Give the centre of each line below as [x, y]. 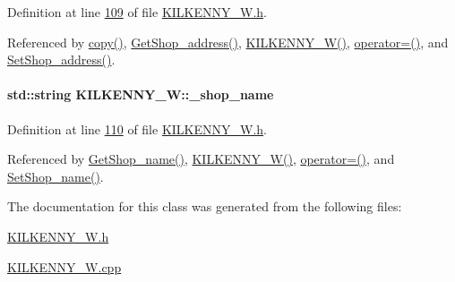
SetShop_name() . [56, 176]
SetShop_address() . [61, 60]
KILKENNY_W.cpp [64, 266]
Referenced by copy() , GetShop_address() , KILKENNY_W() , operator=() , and [228, 42]
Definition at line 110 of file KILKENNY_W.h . [137, 128]
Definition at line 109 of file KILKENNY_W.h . [137, 12]
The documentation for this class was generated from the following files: [205, 206]
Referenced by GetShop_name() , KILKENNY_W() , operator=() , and [201, 159]
